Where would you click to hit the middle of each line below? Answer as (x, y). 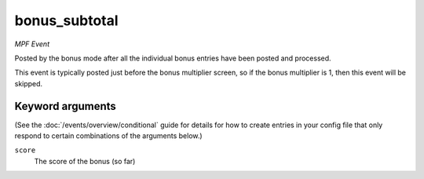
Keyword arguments (66, 106)
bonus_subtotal (66, 20)
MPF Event (32, 44)
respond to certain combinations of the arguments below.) (109, 136)
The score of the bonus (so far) (85, 161)
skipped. (29, 83)
